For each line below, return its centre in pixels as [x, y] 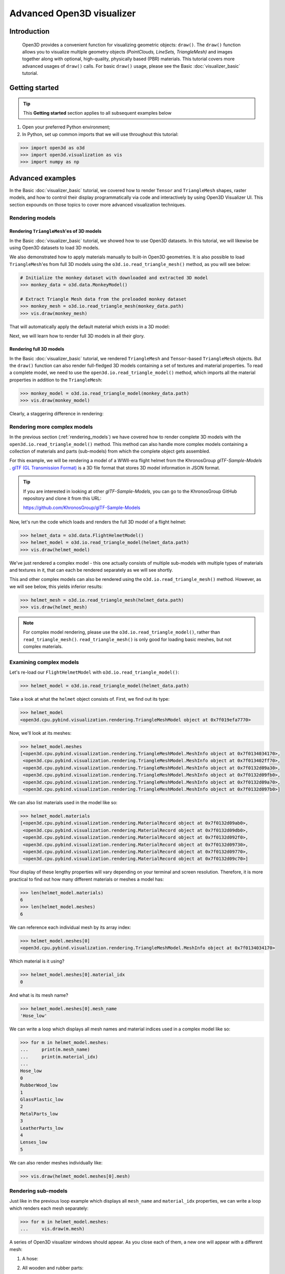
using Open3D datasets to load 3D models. [54, 248]
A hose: [30, 1258]
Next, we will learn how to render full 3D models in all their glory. [77, 336]
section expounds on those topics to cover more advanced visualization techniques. [97, 204]
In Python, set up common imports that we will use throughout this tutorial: [100, 134]
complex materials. [43, 647]
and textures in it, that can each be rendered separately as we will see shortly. [91, 570]
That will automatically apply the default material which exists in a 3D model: [90, 327]
